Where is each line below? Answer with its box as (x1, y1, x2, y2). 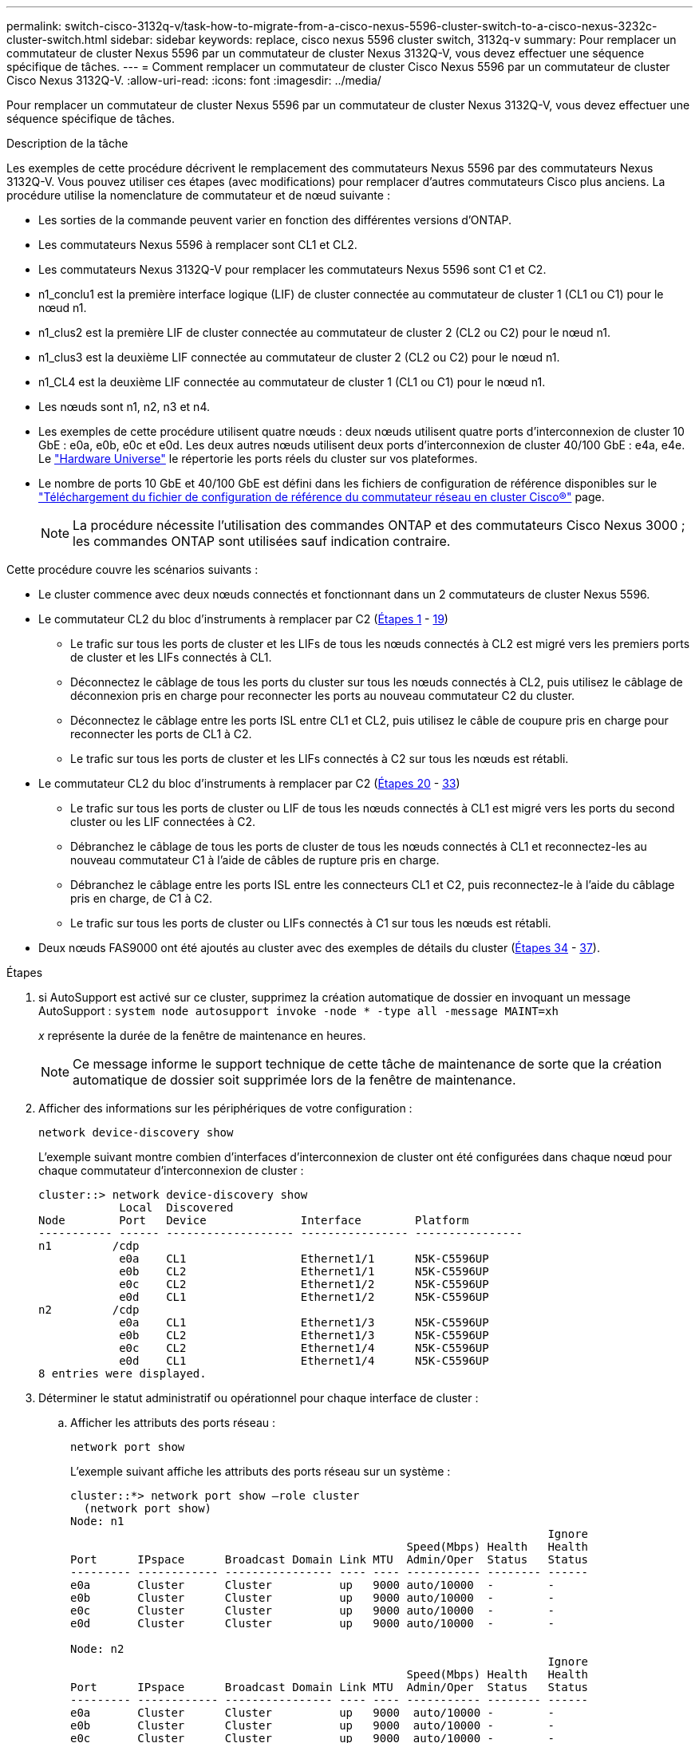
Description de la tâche (6, 136, 128, 150)
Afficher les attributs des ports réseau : (70, 1416, 276, 1429)
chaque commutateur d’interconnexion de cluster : (38, 1164, 304, 1177)
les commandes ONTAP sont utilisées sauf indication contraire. (73, 533, 451, 549)
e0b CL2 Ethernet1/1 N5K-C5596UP (119, 1265, 489, 1278)
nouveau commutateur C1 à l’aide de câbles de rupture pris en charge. (70, 853, 440, 867)
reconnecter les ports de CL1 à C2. (70, 727, 252, 741)
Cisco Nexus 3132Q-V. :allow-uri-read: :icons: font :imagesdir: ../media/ (6, 73, 381, 87)
